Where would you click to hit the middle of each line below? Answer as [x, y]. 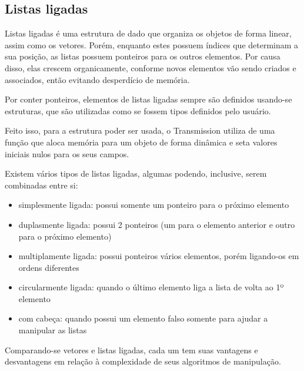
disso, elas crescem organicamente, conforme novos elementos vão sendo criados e [151, 67]
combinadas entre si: [41, 185]
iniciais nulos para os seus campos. [67, 153]
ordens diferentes [49, 267]
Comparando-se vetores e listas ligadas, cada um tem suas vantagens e [131, 350]
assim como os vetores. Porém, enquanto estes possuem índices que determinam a [152, 44]
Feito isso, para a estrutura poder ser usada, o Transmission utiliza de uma [140, 130]
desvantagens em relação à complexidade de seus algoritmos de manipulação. [143, 361]
